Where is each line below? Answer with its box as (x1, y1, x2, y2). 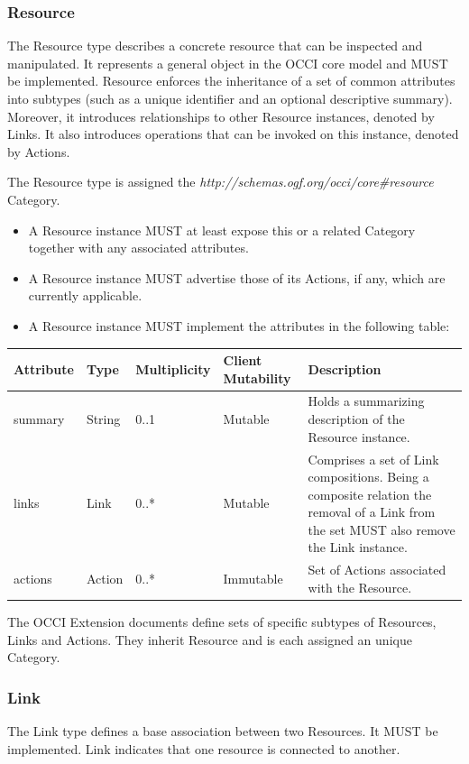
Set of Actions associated (308, 560, 446, 579)
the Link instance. (308, 538, 408, 557)
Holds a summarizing (308, 391, 425, 410)
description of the (308, 410, 405, 428)
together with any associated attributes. (28, 238, 249, 257)
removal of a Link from (308, 502, 436, 521)
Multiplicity (135, 359, 211, 378)
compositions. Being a (308, 467, 429, 486)
